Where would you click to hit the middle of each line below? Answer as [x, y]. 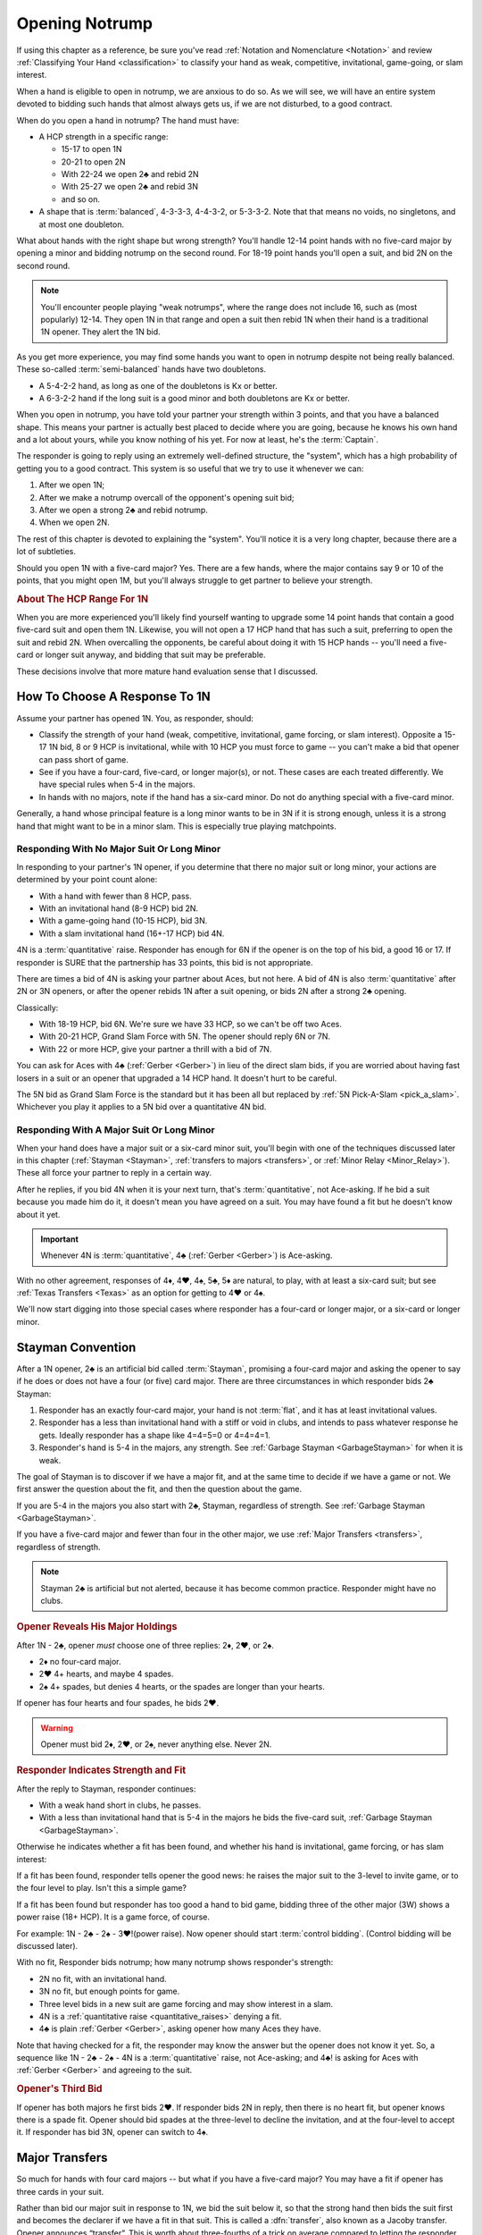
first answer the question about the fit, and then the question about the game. [159, 1489]
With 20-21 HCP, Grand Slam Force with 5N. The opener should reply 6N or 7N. [184, 1036]
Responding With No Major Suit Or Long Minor [119, 849]
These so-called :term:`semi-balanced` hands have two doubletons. [141, 369]
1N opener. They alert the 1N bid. [100, 332]
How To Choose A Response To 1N [114, 697]
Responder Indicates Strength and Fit [101, 1770]
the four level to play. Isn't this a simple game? [102, 1888]
